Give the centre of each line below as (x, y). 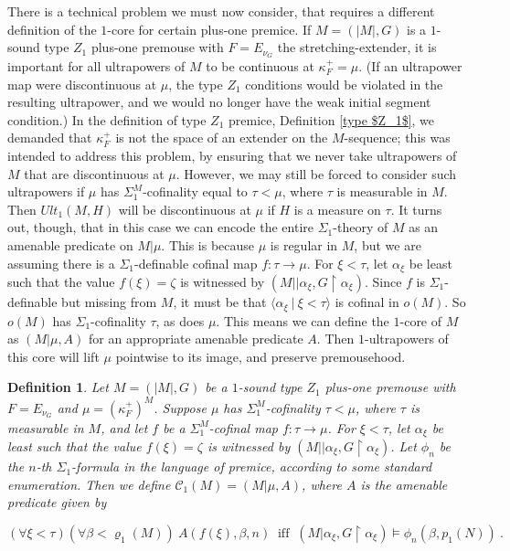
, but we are (388, 244)
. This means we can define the (303, 320)
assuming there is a (61, 263)
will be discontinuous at (185, 209)
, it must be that (220, 302)
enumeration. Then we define (89, 484)
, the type (196, 84)
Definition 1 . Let (58, 387)
